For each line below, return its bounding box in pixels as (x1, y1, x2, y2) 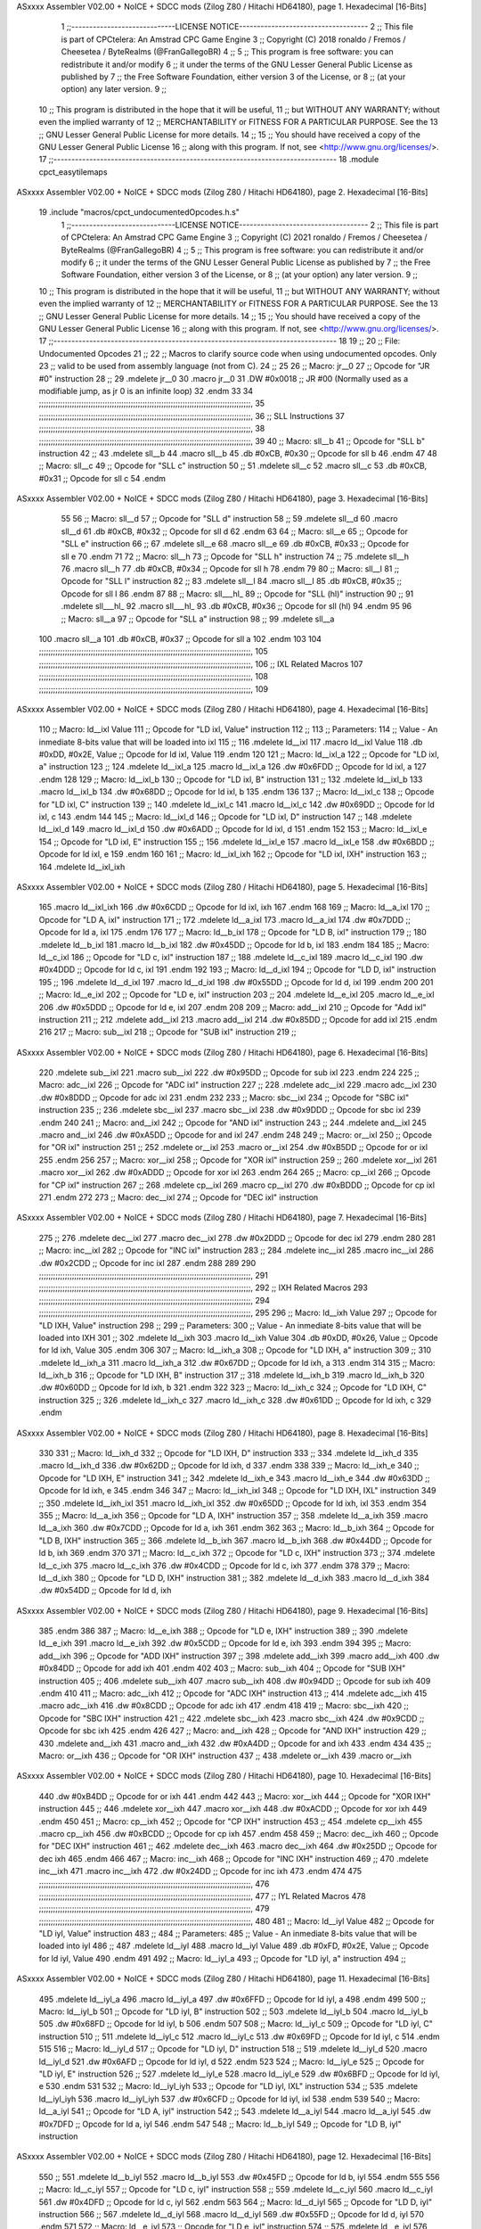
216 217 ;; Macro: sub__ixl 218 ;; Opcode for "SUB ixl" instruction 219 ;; (38, 1026, 297, 1038)
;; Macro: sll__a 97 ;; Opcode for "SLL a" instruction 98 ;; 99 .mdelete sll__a (61, 613, 335, 624)
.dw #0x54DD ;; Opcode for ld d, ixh (38, 1585, 172, 1596)
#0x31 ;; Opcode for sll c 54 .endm (38, 473, 167, 483)
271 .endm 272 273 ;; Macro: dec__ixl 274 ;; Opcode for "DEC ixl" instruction (38, 1191, 319, 1203)
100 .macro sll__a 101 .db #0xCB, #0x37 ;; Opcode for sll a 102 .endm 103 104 (38, 633, 322, 644)
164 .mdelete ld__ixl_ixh (38, 861, 126, 872)
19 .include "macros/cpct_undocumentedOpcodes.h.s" (38, 207, 240, 218)
